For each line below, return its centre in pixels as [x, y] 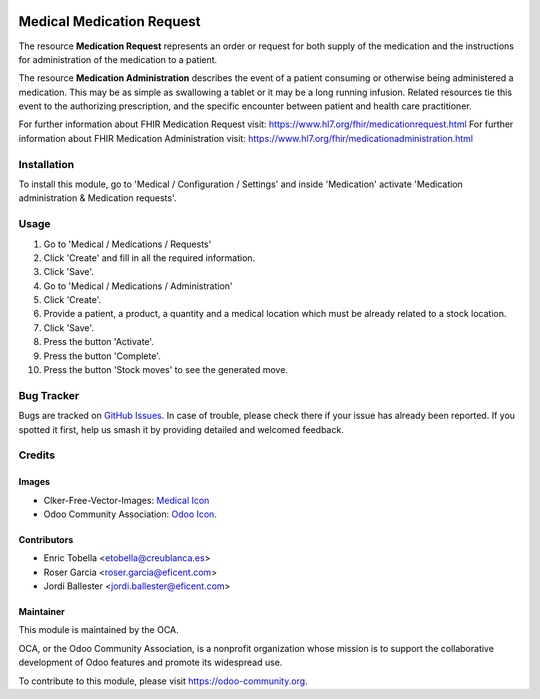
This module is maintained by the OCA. [98, 630]
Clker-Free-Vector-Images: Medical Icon [126, 500]
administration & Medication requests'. [97, 198]
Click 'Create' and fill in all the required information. [149, 257]
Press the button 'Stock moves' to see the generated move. [166, 370]
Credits [36, 455]
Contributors [46, 539]
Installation [46, 164]
